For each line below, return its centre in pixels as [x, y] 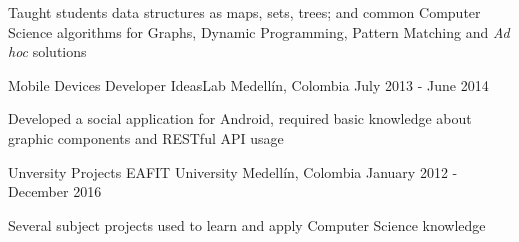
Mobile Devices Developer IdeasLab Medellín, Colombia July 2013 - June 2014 [248, 84]
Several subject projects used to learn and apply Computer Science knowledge [247, 224]
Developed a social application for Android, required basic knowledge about [240, 118]
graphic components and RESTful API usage [146, 137]
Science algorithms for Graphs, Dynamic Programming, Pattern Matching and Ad [259, 31]
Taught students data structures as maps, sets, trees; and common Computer [244, 12]
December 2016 [55, 191]
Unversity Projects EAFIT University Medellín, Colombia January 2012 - [233, 171]
